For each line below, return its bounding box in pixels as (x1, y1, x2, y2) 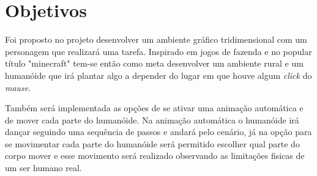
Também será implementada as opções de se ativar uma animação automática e (5, 101, 304, 114)
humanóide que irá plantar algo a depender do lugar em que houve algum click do (5, 68, 312, 81)
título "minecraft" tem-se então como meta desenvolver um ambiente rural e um (5, 57, 304, 70)
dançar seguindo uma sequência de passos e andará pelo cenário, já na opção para (5, 125, 312, 138)
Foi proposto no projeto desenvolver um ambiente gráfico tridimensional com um (5, 33, 307, 46)
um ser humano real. (5, 161, 82, 174)
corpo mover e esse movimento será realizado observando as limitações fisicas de (5, 149, 305, 162)
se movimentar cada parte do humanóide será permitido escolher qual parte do (5, 137, 300, 150)
